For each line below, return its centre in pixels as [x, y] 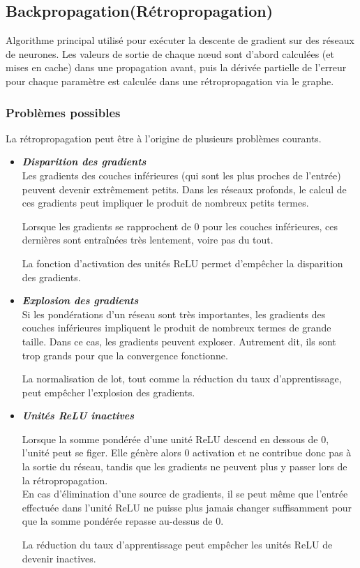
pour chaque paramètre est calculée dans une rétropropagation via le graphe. [170, 81]
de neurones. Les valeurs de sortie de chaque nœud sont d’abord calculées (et [170, 53]
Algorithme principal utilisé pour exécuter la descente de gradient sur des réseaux [180, 40]
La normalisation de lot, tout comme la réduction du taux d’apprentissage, [182, 379]
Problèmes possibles [63, 112]
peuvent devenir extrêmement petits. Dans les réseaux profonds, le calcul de [184, 189]
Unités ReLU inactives [78, 416]
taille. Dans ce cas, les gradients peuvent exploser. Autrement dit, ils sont [179, 341]
